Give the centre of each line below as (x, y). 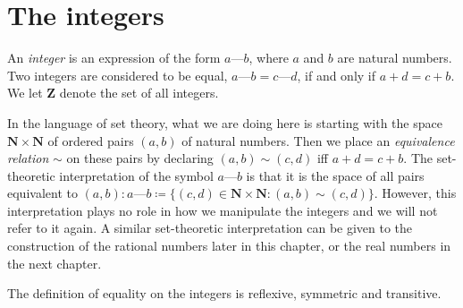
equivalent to (42, 193)
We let (25, 93)
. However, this (415, 193)
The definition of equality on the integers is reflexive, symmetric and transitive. (224, 293)
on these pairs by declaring (140, 158)
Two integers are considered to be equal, (118, 75)
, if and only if (337, 75)
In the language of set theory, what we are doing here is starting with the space (225, 122)
